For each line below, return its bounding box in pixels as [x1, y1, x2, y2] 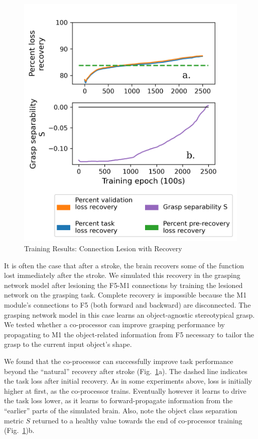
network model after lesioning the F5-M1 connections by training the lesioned [4, 279, 243, 290]
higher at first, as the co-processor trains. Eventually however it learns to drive [4, 385, 246, 396]
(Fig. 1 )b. [4, 425, 35, 435]
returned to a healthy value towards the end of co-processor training [32, 415, 242, 425]
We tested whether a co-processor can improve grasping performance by [4, 319, 225, 330]
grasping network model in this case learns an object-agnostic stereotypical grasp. [4, 309, 255, 320]
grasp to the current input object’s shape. [4, 339, 132, 349]
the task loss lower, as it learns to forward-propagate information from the [4, 395, 233, 406]
